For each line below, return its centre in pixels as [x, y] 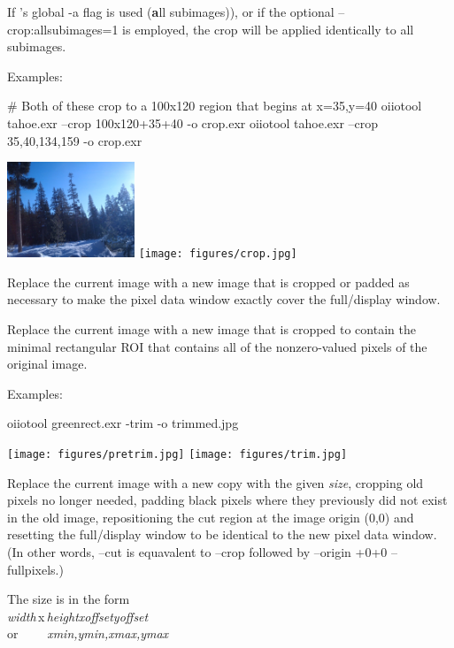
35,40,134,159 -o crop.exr [75, 140]
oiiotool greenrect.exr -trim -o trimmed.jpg [123, 423]
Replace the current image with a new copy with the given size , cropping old [215, 482]
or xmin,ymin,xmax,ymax [88, 633]
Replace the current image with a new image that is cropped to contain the [212, 329]
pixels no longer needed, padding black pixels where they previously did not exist [227, 500]
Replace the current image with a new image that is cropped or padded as [208, 282]
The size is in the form [69, 599]
